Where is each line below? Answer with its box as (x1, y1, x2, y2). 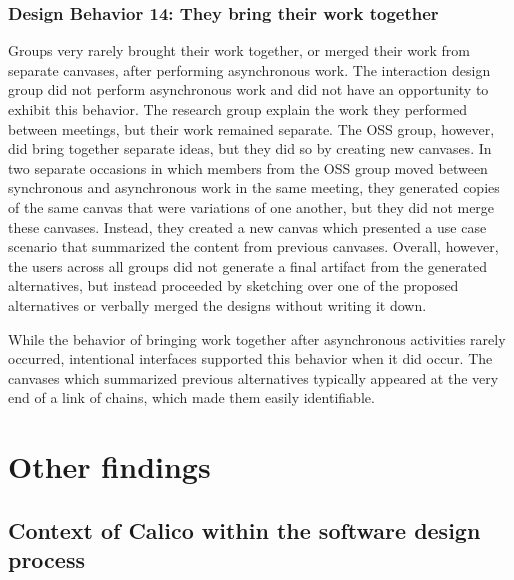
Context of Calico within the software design (8, 514, 481, 545)
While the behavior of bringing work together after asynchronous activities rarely (8, 328, 506, 349)
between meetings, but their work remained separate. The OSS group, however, (8, 118, 495, 139)
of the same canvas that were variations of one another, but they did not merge (8, 196, 495, 217)
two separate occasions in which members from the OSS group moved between (8, 157, 488, 178)
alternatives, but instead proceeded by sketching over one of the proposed (8, 275, 459, 296)
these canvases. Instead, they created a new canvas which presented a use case (8, 216, 487, 237)
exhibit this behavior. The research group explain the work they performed (8, 99, 467, 119)
